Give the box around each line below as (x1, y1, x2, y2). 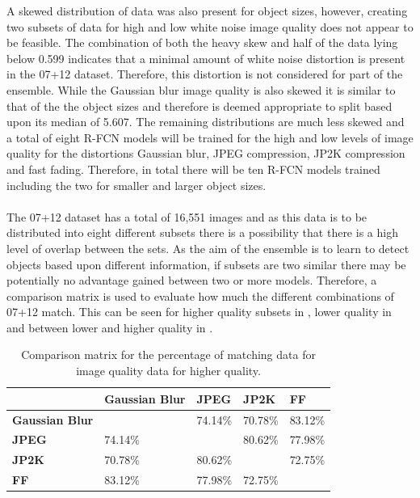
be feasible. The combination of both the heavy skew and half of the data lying (6, 34, 398, 51)
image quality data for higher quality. (76, 362, 261, 379)
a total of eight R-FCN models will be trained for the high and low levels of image (6, 129, 414, 146)
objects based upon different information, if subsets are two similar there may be (6, 255, 406, 272)
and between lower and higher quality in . (6, 319, 213, 336)
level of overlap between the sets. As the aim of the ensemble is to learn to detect (6, 239, 409, 256)
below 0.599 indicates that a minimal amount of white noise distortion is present (6, 49, 405, 66)
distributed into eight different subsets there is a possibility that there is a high (6, 224, 398, 241)
